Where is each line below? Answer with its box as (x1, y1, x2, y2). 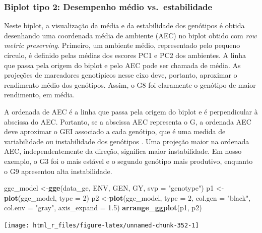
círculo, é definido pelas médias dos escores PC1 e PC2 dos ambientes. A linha (4, 50, 246, 60)
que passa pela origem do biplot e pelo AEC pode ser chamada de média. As (4, 60, 241, 70)
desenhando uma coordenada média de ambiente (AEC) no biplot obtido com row (4, 30, 257, 40)
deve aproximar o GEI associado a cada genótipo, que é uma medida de (4, 126, 226, 137)
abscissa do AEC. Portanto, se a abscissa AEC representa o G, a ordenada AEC (4, 116, 251, 127)
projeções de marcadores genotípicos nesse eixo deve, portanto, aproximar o (4, 70, 237, 80)
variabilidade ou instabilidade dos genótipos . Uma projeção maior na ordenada (4, 136, 249, 146)
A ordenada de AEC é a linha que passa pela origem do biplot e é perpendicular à (4, 106, 258, 116)
